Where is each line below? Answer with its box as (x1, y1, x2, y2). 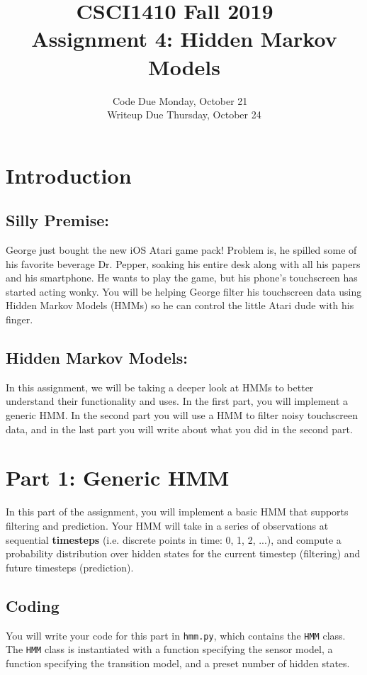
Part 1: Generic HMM (6, 463, 230, 492)
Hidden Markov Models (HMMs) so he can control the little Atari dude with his (6, 298, 354, 313)
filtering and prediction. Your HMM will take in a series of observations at (6, 518, 329, 532)
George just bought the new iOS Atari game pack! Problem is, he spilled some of (6, 242, 357, 257)
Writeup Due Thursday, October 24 (107, 107, 261, 122)
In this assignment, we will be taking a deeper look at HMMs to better (6, 379, 314, 394)
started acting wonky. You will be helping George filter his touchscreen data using (6, 284, 362, 299)
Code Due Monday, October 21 (112, 93, 248, 108)
